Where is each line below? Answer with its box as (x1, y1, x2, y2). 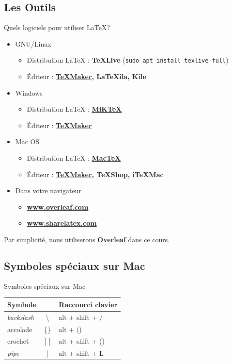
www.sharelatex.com (27, 218, 97, 228)
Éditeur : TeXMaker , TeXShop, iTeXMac (27, 169, 164, 179)
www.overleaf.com (27, 201, 89, 212)
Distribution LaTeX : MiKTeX (27, 104, 122, 114)
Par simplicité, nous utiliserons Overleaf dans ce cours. (4, 234, 170, 244)
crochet (7, 336, 29, 346)
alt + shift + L (59, 348, 104, 358)
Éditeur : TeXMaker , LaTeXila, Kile (27, 71, 146, 82)
